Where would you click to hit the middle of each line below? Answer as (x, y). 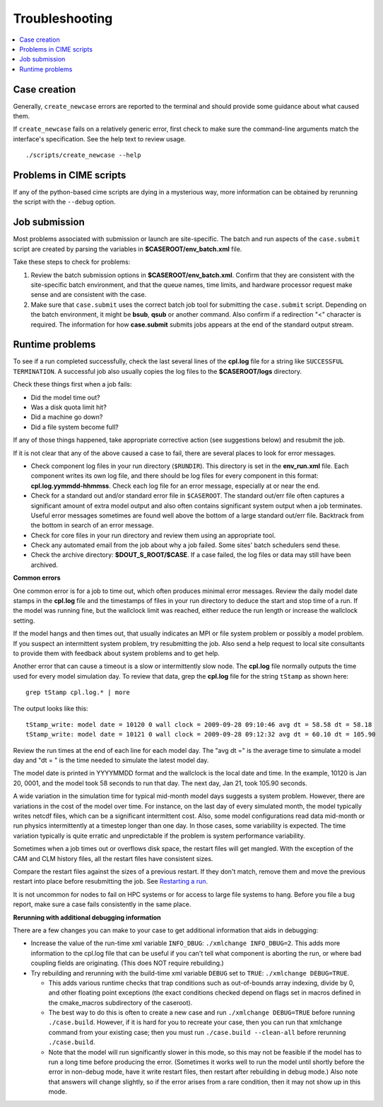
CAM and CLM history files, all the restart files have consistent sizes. (113, 858)
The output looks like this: (51, 708)
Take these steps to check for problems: (72, 262)
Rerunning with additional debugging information (87, 917)
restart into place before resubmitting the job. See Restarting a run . (111, 881)
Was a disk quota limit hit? (69, 407)
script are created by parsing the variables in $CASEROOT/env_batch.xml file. (128, 249)
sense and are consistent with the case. (89, 295)
